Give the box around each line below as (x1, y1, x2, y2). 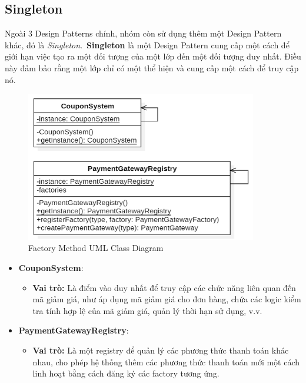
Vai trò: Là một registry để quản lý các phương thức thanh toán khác (32, 344, 289, 356)
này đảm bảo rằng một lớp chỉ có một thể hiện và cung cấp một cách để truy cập (5, 61, 299, 74)
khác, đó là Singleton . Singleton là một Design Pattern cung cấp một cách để (5, 38, 290, 51)
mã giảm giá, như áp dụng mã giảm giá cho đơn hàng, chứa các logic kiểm (32, 293, 301, 305)
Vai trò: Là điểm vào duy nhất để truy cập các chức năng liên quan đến (32, 281, 296, 293)
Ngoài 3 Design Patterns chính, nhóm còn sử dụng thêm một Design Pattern (5, 27, 282, 39)
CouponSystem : (18, 261, 84, 273)
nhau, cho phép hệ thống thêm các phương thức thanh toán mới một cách (32, 355, 300, 368)
